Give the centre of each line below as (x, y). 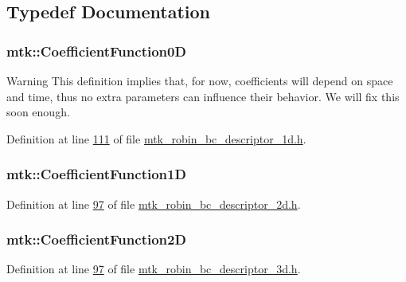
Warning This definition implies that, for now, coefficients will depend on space (200, 80)
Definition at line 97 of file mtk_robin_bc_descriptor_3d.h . (154, 269)
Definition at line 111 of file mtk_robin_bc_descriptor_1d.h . (156, 138)
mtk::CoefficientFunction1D (96, 174)
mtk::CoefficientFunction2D (96, 239)
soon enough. (38, 112)
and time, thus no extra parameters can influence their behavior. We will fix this (203, 96)
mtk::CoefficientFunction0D (96, 51)
